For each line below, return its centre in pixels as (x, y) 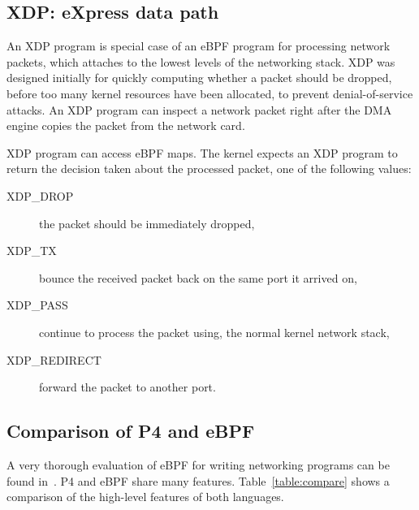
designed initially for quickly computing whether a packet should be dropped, (199, 78)
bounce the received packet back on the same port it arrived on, (198, 277)
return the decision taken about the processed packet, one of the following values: (209, 169)
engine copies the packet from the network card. (126, 125)
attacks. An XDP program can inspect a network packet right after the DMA (199, 109)
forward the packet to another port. (127, 387)
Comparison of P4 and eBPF (131, 431)
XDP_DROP (40, 195)
